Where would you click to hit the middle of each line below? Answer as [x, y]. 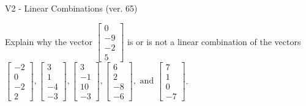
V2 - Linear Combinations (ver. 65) [71, 8]
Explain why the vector [49, 41]
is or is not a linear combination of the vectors [214, 41]
